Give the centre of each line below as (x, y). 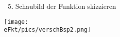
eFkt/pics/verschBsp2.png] (47, 30)
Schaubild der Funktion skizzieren (66, 6)
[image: (16, 22)
